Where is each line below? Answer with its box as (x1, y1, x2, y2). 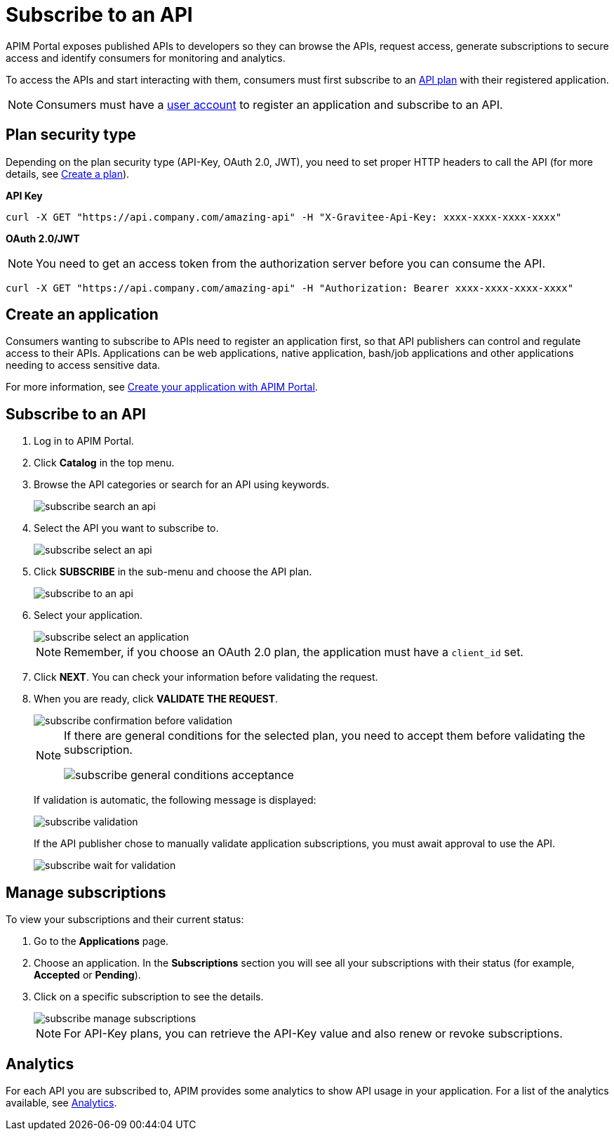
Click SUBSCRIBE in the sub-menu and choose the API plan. (34, 566, 312, 578)
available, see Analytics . (6, 1096, 117, 1109)
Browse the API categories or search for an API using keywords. (34, 478, 330, 491)
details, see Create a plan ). (6, 167, 130, 180)
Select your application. (34, 609, 143, 622)
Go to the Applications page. (34, 935, 169, 948)
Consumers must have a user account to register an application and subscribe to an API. (36, 97, 503, 112)
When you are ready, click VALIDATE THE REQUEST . (34, 693, 279, 705)
